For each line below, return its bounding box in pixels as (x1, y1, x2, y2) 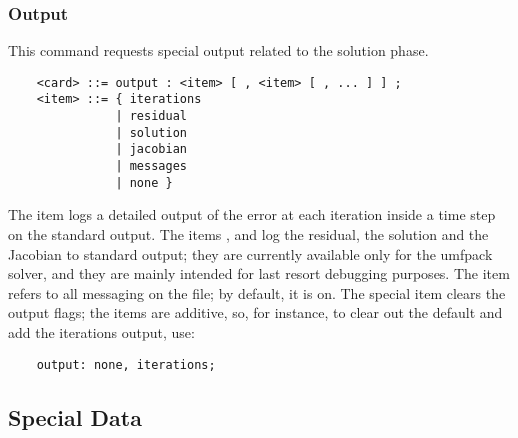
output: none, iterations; (36, 357, 216, 372)
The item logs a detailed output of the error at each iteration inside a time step (8, 204, 496, 225)
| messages (115, 159, 187, 174)
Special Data (8, 401, 142, 432)
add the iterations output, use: (8, 321, 195, 342)
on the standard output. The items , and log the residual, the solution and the (8, 224, 489, 244)
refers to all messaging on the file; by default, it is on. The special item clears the (8, 282, 506, 303)
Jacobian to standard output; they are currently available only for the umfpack (8, 243, 493, 264)
